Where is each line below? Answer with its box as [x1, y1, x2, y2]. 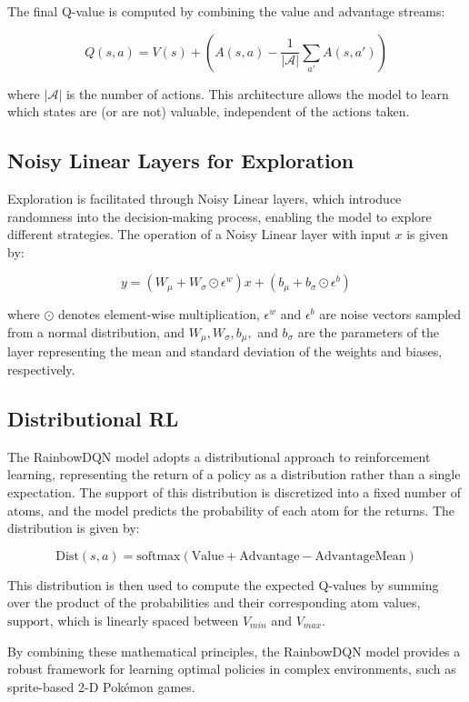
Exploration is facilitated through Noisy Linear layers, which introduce [7, 188, 402, 207]
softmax [136, 549, 181, 563]
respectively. [7, 360, 75, 378]
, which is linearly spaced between [49, 610, 239, 629]
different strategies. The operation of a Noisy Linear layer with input [7, 225, 391, 244]
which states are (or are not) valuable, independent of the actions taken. [7, 102, 410, 121]
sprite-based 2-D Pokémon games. [7, 677, 195, 696]
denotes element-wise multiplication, [58, 305, 260, 324]
